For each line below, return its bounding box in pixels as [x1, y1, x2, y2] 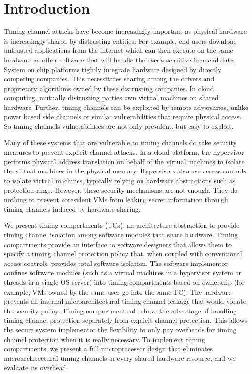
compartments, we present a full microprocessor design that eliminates [4, 343, 213, 354]
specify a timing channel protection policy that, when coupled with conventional [4, 249, 242, 259]
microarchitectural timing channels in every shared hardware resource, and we [4, 353, 236, 363]
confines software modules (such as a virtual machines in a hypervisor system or [4, 267, 242, 278]
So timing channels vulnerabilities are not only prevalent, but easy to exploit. [4, 121, 234, 131]
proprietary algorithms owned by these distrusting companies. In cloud [4, 83, 214, 93]
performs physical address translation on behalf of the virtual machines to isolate [4, 156, 245, 166]
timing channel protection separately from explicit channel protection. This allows [4, 315, 248, 325]
